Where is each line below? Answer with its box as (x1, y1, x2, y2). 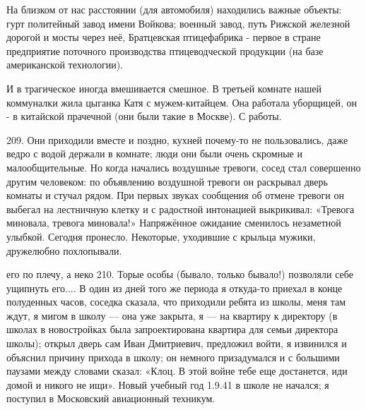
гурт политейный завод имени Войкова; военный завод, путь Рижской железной (6, 16, 350, 30)
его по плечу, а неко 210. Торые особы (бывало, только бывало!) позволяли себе (6, 267, 353, 282)
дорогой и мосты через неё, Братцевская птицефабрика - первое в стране (6, 30, 321, 44)
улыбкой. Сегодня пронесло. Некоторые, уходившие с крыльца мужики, (6, 229, 316, 243)
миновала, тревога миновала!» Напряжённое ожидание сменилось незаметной (6, 215, 341, 230)
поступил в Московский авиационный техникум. (6, 391, 216, 406)
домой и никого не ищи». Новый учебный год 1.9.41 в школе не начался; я (6, 377, 329, 392)
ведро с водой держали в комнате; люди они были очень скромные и (6, 146, 302, 161)
